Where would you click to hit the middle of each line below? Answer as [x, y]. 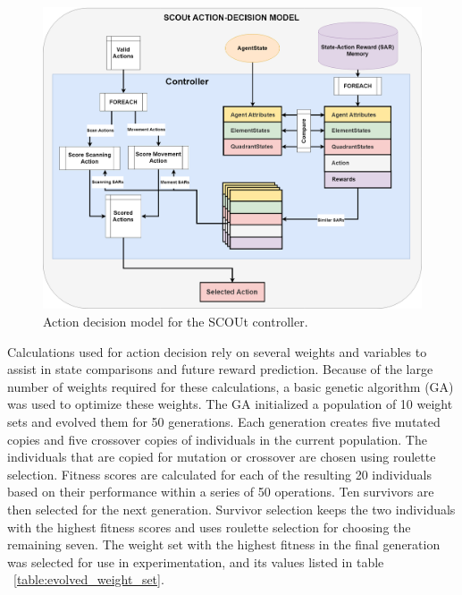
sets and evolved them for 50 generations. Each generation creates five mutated [224, 421]
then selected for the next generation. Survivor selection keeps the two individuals [231, 509]
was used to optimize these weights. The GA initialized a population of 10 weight [230, 404]
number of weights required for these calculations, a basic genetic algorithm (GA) [231, 386]
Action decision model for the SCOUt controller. [176, 321]
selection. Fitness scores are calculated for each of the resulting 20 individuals [219, 474]
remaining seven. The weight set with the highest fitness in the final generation [224, 544]
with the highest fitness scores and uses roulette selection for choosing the [209, 527]
